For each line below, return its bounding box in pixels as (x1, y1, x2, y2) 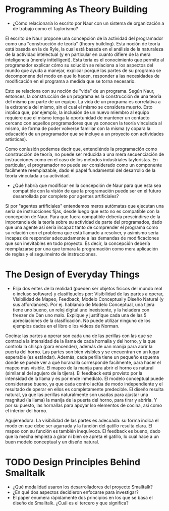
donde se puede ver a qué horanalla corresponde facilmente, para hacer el (5, 359, 161, 365)
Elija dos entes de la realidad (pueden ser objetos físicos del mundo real (12, 285, 162, 291)
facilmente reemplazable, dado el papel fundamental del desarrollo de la (5, 167, 156, 173)
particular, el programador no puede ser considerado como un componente (5, 162, 162, 168)
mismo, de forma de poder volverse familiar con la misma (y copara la (5, 125, 151, 132)
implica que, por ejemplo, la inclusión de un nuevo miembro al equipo (5, 109, 150, 115)
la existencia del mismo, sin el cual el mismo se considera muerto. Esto (5, 104, 153, 110)
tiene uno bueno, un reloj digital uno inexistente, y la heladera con (12, 306, 150, 313)
